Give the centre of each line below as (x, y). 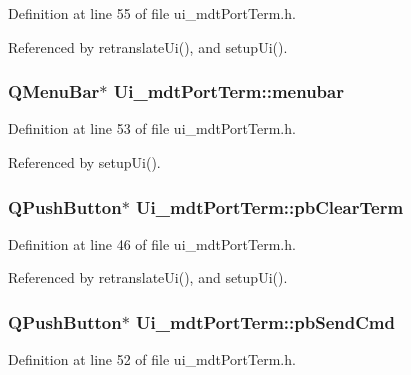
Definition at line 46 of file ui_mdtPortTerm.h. (152, 243)
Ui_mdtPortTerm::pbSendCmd (265, 321)
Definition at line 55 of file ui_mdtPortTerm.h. (152, 13)
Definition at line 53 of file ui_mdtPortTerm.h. (152, 128)
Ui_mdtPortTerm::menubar (228, 91)
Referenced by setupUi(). (84, 162)
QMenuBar (54, 91)
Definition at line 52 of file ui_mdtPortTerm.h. (152, 359)
